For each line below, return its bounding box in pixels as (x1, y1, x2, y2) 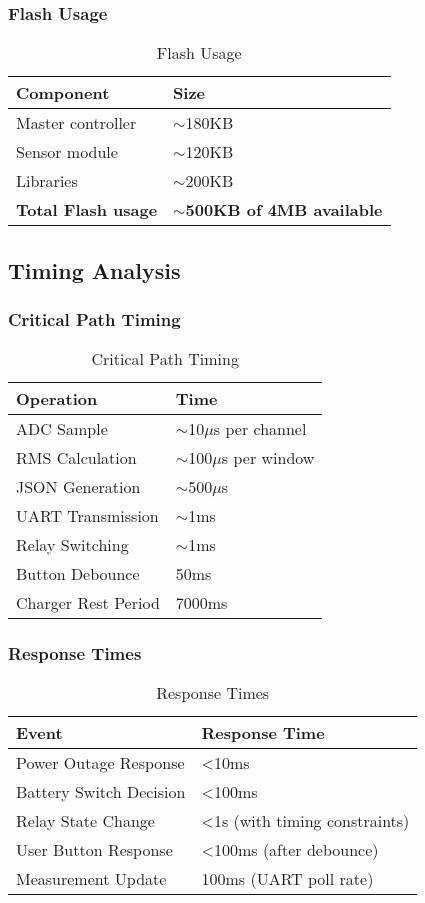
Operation (16, 387, 98, 411)
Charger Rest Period (16, 591, 160, 615)
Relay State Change (16, 809, 155, 833)
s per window (221, 446, 315, 470)
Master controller (16, 111, 137, 135)
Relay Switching (16, 533, 129, 557)
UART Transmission (16, 504, 159, 528)
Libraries (16, 169, 78, 193)
